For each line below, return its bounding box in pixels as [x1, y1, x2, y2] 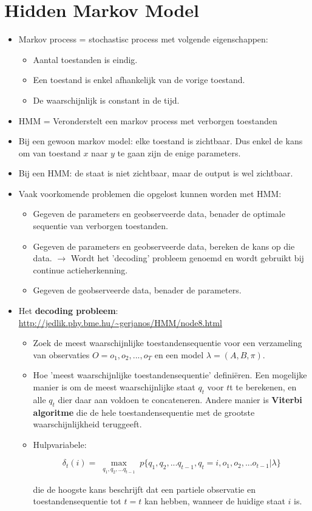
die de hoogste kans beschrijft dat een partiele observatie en [33, 483, 256, 495]
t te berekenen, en [229, 381, 297, 393]
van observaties [33, 348, 90, 361]
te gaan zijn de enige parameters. [117, 146, 241, 159]
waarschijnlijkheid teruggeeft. [33, 418, 142, 430]
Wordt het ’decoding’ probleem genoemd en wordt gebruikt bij [70, 252, 304, 264]
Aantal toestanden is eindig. [33, 53, 138, 65]
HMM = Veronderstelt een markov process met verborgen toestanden [18, 114, 277, 127]
